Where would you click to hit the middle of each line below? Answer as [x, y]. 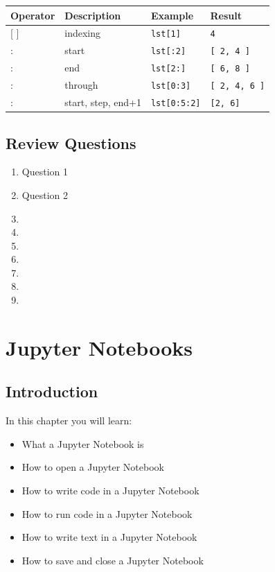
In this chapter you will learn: [69, 421]
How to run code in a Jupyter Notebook [107, 513]
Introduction [52, 391]
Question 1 [45, 172]
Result [226, 15]
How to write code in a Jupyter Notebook [110, 491]
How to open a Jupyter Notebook [93, 467]
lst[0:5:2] [176, 103]
